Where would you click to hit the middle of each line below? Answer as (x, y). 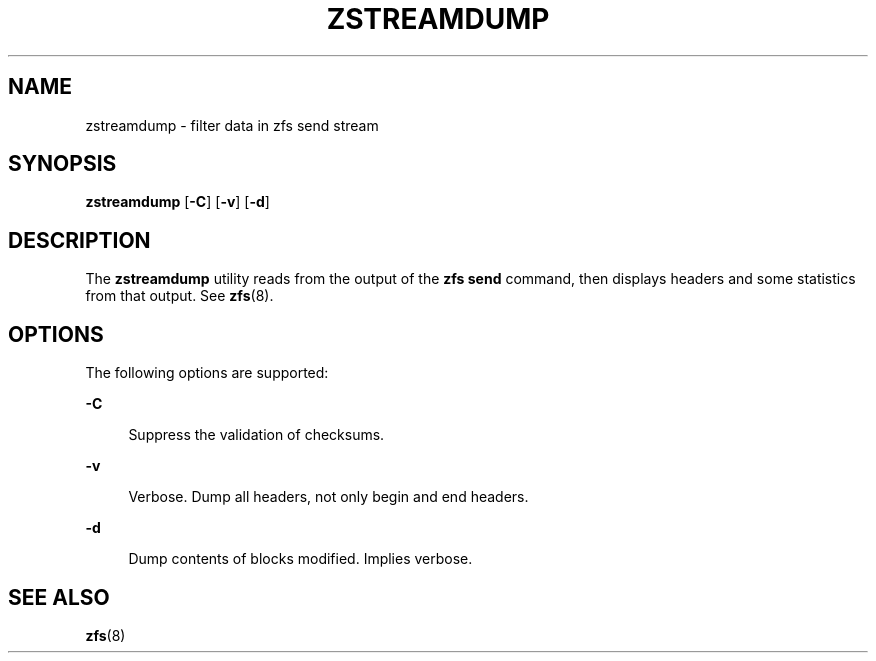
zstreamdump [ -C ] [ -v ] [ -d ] (177, 202)
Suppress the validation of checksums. (256, 435)
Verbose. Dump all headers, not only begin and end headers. (328, 497)
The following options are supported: (207, 373)
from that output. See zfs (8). (179, 296)
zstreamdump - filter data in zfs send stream (232, 125)
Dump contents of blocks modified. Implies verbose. (300, 559)
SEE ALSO (59, 597)
